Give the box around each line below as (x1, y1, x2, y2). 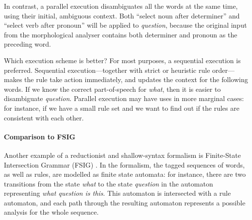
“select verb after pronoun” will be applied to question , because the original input (4, 20, 247, 30)
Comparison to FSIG (4, 131, 76, 141)
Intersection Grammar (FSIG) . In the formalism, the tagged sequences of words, (4, 159, 245, 169)
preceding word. (4, 39, 51, 49)
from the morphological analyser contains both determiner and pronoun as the (4, 29, 237, 39)
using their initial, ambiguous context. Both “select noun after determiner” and (4, 10, 240, 20)
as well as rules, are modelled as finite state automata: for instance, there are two (4, 169, 246, 179)
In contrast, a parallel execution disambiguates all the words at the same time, (4, 1, 238, 11)
